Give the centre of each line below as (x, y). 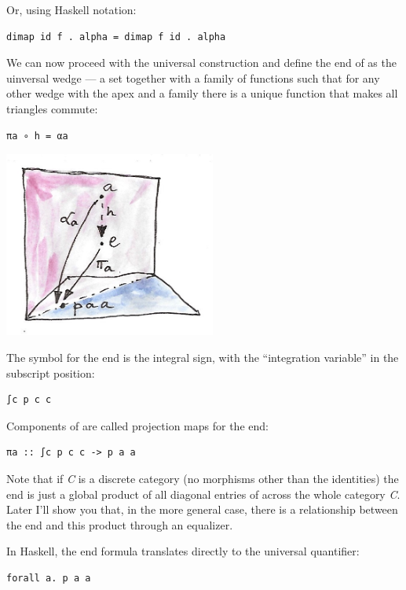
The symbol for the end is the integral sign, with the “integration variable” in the (203, 358)
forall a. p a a (49, 578)
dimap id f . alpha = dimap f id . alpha (116, 37)
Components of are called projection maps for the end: (137, 425)
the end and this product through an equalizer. (120, 524)
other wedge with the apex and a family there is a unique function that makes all (202, 93)
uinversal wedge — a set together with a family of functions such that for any (193, 77)
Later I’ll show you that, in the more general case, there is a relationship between (202, 509)
